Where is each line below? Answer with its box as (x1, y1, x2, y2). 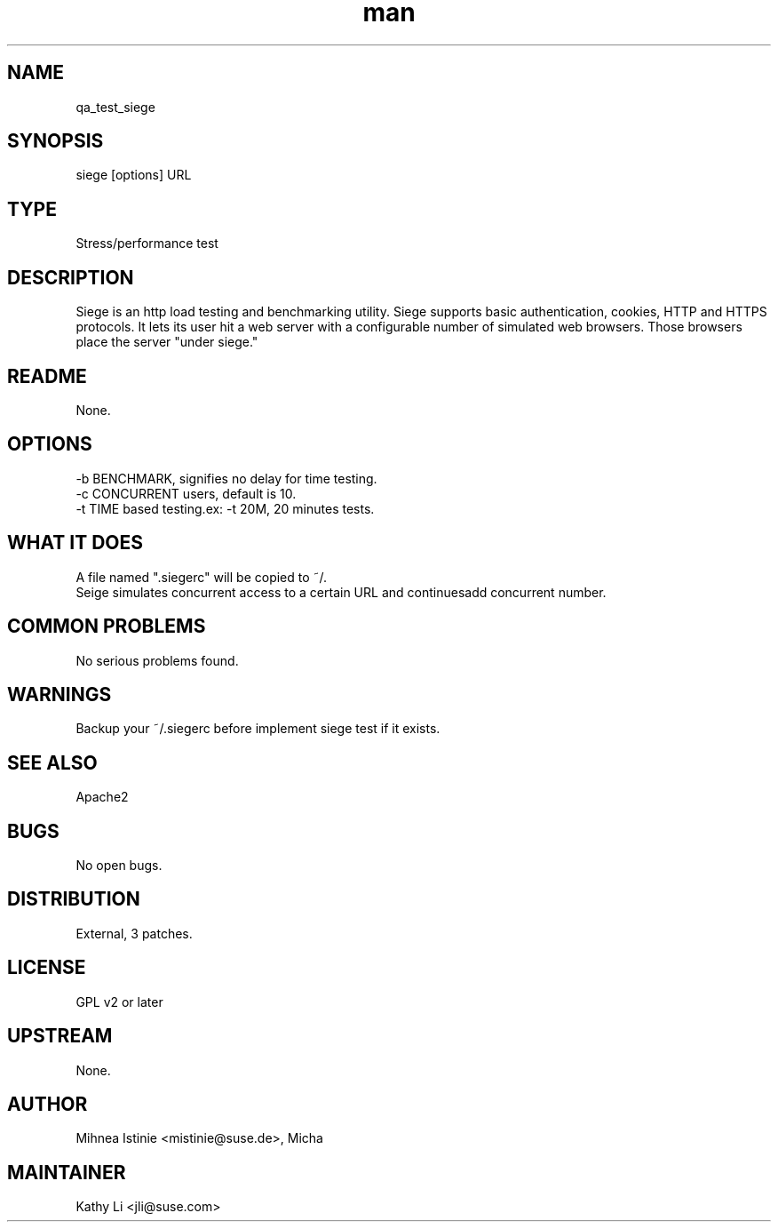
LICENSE (7, 956, 86, 979)
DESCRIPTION (7, 266, 134, 289)
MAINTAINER (7, 1161, 126, 1184)
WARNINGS (7, 682, 112, 706)
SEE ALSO (7, 751, 98, 774)
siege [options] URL (75, 167, 192, 183)
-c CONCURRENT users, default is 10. (75, 485, 297, 501)
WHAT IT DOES (7, 531, 144, 555)
